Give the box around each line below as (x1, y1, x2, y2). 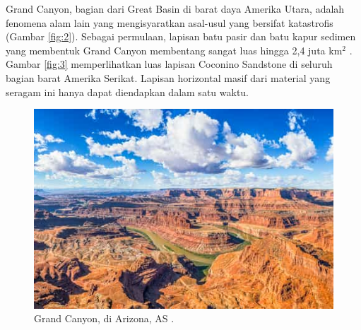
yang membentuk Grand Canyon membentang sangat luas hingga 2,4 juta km (6, 42, 343, 57)
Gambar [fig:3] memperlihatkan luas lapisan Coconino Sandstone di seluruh (6, 57, 333, 71)
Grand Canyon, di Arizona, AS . (34, 311, 174, 326)
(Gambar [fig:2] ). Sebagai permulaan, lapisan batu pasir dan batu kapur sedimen (6, 29, 356, 44)
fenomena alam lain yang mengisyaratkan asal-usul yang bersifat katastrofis (6, 15, 333, 30)
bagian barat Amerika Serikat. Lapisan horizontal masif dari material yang (6, 70, 331, 85)
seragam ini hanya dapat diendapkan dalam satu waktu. (6, 84, 249, 99)
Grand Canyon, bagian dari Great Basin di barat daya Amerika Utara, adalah (6, 1, 345, 16)
